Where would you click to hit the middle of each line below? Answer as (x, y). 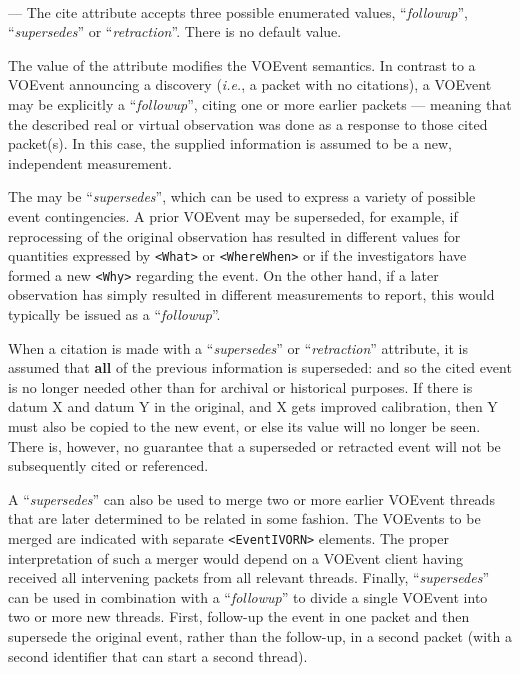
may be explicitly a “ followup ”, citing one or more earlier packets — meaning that (260, 103)
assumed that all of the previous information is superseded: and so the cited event (260, 367)
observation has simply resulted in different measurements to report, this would (251, 294)
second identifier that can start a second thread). (158, 655)
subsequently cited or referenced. (108, 465)
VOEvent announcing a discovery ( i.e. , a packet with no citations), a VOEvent (250, 84)
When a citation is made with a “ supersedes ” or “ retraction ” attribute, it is (238, 347)
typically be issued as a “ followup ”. (114, 314)
